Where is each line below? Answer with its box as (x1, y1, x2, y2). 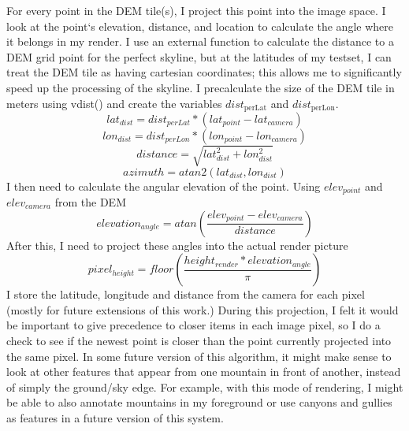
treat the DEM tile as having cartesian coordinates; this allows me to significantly (6, 64, 402, 80)
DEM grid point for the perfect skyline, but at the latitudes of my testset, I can (6, 48, 392, 65)
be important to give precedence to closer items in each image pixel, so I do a (6, 317, 381, 333)
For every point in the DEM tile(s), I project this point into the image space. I (6, 2, 386, 18)
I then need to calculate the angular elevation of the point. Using (6, 177, 321, 194)
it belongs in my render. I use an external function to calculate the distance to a (6, 33, 394, 50)
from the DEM (54, 194, 126, 210)
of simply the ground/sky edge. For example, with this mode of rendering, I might (6, 378, 403, 395)
